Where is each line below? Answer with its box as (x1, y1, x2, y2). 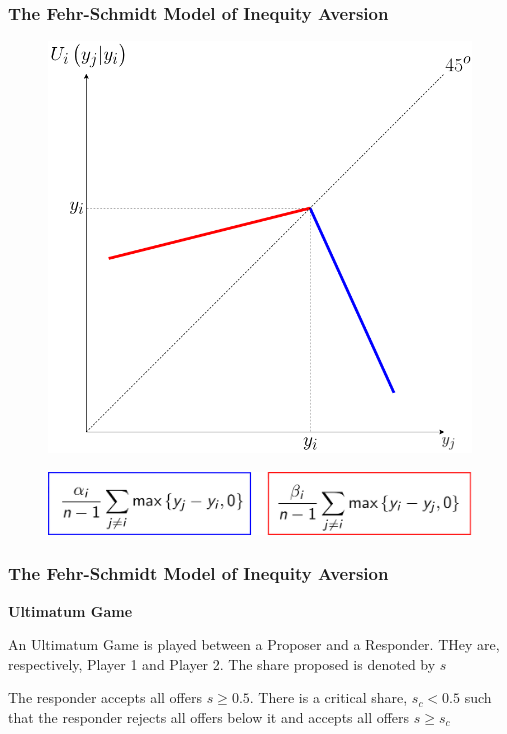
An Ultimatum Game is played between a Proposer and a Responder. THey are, (8, 634, 500, 655)
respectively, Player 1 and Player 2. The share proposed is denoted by (8, 653, 436, 674)
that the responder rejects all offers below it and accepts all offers (8, 707, 410, 728)
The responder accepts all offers (8, 687, 202, 708)
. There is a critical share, (249, 687, 408, 708)
